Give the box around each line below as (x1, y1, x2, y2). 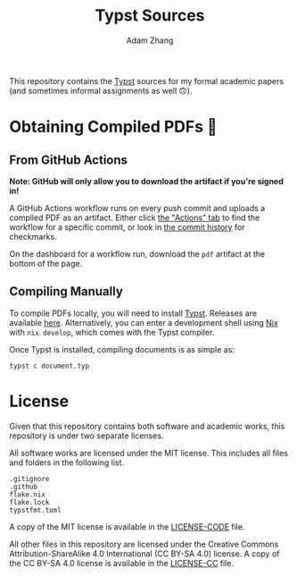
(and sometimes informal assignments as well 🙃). (9, 85, 193, 96)
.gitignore (9, 474, 50, 483)
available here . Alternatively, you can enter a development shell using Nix (9, 317, 278, 327)
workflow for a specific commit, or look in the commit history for (9, 221, 245, 233)
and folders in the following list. (9, 457, 125, 468)
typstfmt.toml (9, 505, 62, 514)
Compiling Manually (9, 284, 123, 300)
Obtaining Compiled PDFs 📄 (9, 117, 218, 137)
